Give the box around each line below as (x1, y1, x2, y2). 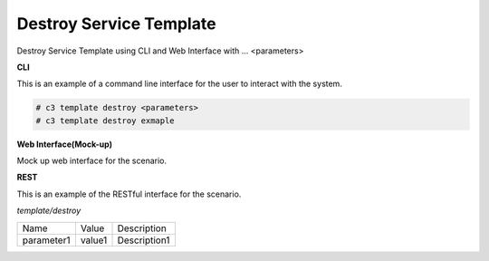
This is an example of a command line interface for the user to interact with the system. (16, 78, 343, 90)
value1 (80, 234, 108, 246)
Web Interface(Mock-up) (16, 139, 113, 150)
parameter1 (22, 234, 71, 246)
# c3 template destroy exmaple (35, 115, 176, 126)
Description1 (117, 234, 170, 246)
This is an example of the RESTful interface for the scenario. (16, 188, 242, 199)
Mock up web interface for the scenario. (16, 155, 168, 167)
